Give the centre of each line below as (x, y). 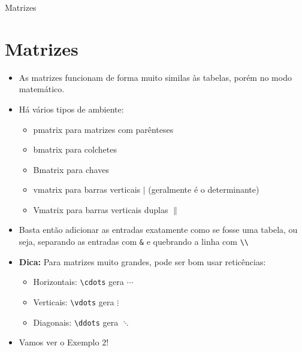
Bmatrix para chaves (71, 169)
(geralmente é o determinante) (204, 189)
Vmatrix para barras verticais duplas (101, 209)
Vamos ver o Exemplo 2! (64, 342)
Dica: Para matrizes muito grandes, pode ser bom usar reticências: (142, 261)
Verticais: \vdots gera (74, 301)
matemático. (42, 89)
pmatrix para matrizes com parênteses (103, 129)
